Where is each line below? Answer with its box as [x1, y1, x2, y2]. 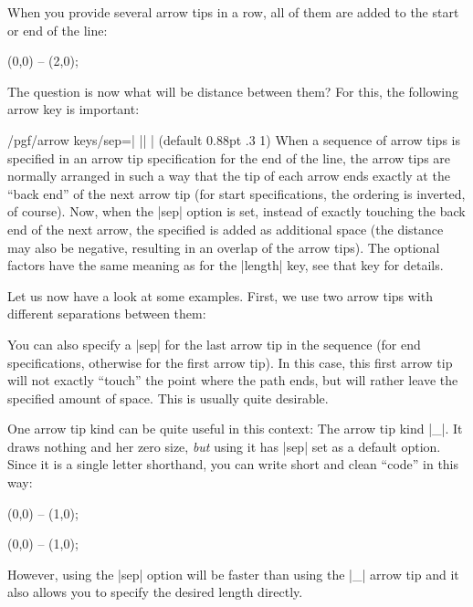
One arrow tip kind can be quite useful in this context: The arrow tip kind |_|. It [7, 419, 463, 438]
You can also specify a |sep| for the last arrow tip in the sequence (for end [7, 334, 421, 353]
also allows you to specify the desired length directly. [7, 582, 303, 602]
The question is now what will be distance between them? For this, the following [7, 81, 459, 100]
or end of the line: [7, 20, 108, 39]
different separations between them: [7, 304, 206, 323]
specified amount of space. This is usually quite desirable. [7, 388, 329, 407]
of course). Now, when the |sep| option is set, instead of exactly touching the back [7, 202, 466, 221]
